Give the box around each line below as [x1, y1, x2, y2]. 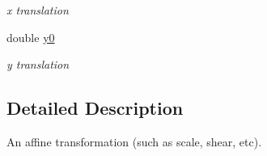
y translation [6, 56, 70, 73]
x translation [6, 2, 69, 18]
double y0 [6, 28, 55, 45]
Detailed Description [6, 95, 184, 120]
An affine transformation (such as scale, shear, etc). [6, 133, 262, 150]
